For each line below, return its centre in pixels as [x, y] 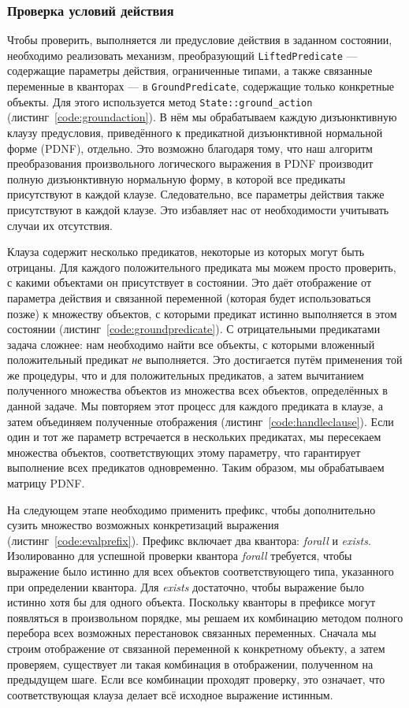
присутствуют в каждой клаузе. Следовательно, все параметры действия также [196, 194]
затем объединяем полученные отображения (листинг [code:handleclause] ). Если [201, 421]
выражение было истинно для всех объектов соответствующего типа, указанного [201, 571]
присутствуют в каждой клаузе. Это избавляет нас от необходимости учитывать [198, 209]
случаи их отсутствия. [60, 225]
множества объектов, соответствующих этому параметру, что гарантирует [184, 452]
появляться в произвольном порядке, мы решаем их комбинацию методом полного [205, 617]
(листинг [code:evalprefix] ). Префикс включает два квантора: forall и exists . [189, 540]
